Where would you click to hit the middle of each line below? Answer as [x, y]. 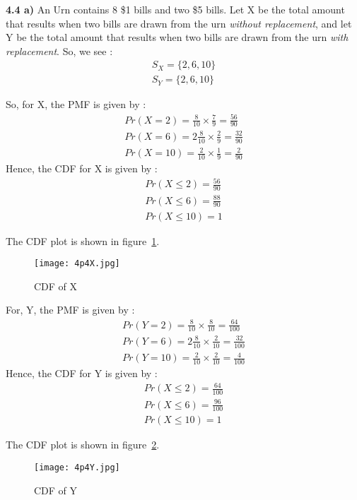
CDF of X [56, 286]
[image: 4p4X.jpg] [77, 264]
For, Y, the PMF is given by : [70, 310]
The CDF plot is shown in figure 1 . [83, 240]
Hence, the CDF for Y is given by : [82, 373]
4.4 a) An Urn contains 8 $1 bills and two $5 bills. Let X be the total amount [175, 9]
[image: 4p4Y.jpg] [77, 468]
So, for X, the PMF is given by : [76, 104]
